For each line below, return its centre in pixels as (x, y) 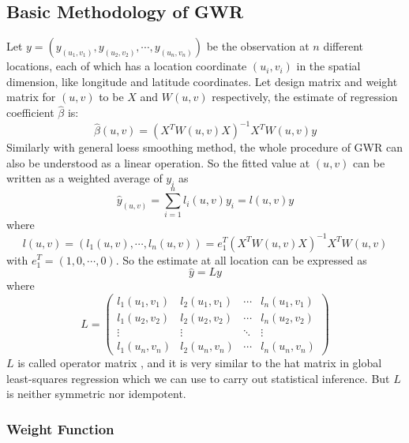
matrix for (31, 97)
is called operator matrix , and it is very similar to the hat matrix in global (200, 363)
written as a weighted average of (84, 178)
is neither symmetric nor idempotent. (96, 394)
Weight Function (60, 428)
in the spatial (328, 66)
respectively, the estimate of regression (305, 97)
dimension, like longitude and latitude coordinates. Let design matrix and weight (202, 81)
